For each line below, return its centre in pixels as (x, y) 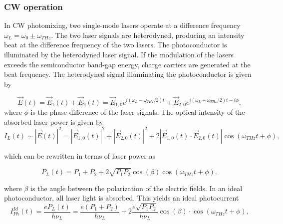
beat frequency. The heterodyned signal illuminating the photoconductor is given (128, 74)
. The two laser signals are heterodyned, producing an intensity (148, 35)
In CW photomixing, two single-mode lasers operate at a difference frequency (122, 25)
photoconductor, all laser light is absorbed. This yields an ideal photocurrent (122, 198)
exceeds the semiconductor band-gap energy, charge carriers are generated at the (127, 64)
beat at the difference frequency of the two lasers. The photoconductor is (116, 45)
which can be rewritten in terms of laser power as (80, 155)
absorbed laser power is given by (54, 121)
